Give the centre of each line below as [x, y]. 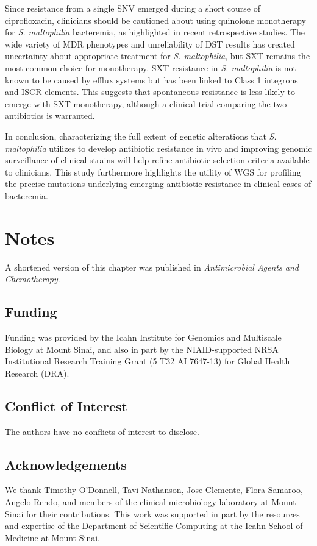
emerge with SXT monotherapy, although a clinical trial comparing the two [146, 103]
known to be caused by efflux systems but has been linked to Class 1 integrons [151, 80]
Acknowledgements [66, 464]
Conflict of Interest [66, 406]
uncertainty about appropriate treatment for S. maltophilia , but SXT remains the [158, 56]
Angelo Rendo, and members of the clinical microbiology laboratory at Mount [151, 501]
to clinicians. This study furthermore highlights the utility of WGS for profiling [153, 172]
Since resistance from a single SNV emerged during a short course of [133, 8]
